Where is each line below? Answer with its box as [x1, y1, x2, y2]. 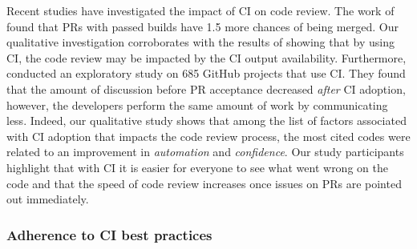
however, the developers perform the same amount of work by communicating [6, 96, 388, 113]
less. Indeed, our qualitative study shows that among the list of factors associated [6, 112, 407, 129]
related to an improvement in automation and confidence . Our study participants [6, 143, 404, 160]
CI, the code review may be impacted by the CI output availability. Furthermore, [6, 49, 407, 66]
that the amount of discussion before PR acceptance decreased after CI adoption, [6, 80, 406, 97]
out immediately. [6, 191, 89, 207]
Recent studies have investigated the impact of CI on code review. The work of [6, 2, 395, 18]
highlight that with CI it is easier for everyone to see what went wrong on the [6, 159, 388, 175]
